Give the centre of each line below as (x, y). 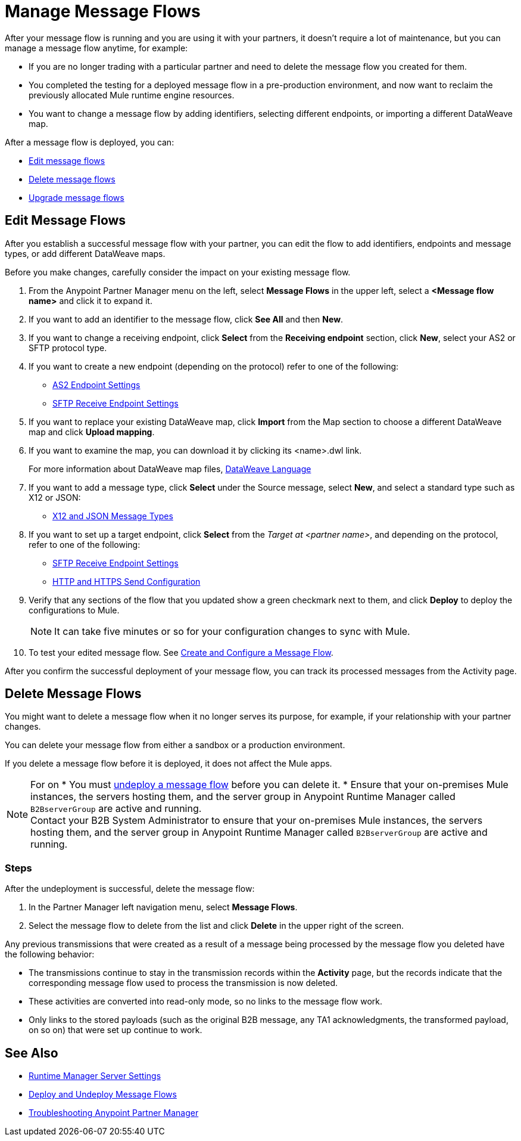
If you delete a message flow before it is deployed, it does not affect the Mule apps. (169, 764)
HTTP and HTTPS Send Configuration (127, 581)
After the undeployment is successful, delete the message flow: (130, 889)
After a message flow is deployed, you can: (90, 142)
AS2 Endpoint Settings (96, 385)
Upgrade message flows (77, 197)
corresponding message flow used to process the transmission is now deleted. (183, 983)
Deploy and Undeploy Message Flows (103, 1095)
